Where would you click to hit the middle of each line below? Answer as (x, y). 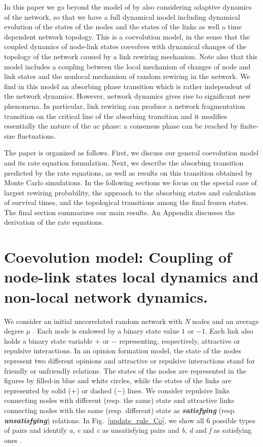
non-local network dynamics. (106, 296)
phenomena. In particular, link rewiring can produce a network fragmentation (125, 106)
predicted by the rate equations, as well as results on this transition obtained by (128, 172)
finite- (249, 126)
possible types (234, 420)
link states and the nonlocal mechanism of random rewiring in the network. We (127, 76)
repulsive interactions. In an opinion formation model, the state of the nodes (123, 351)
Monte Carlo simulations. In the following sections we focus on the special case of (130, 182)
